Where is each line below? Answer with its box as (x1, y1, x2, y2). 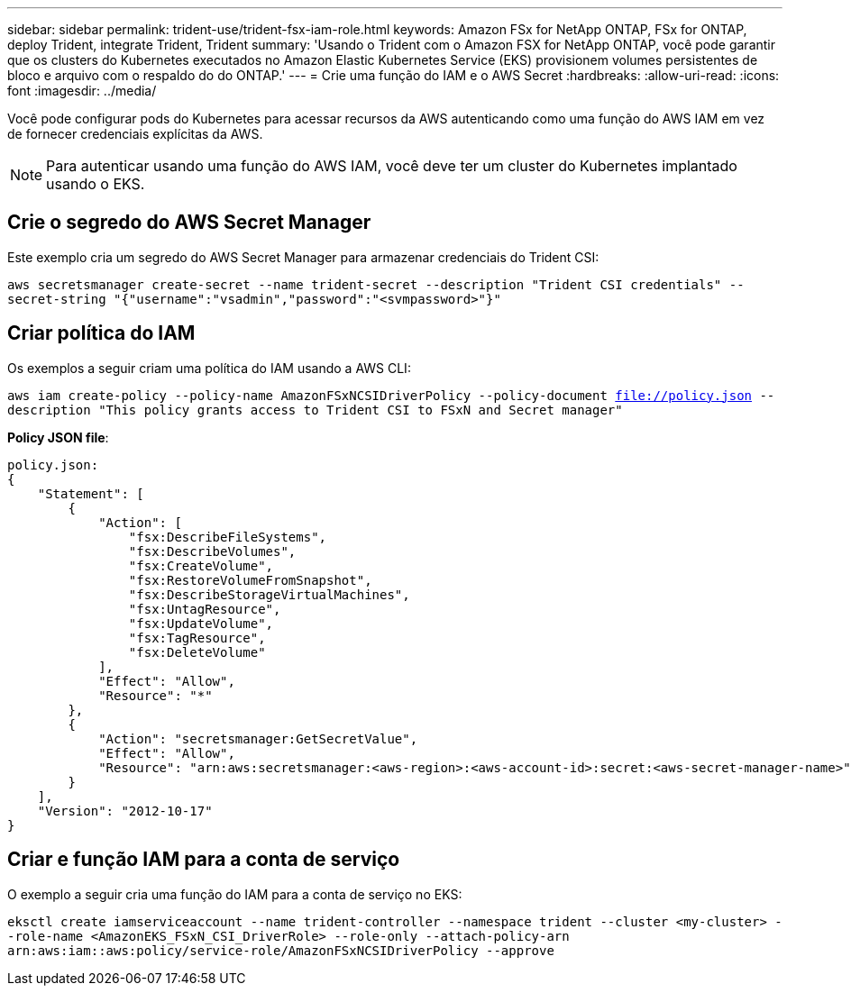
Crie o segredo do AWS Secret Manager (7, 211, 371, 234)
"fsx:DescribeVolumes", (128, 543, 297, 559)
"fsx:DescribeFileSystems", (128, 529, 327, 544)
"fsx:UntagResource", (128, 601, 281, 616)
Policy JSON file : (7, 429, 109, 445)
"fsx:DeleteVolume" (128, 644, 266, 660)
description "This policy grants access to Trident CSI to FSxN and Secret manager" (7, 402, 623, 417)
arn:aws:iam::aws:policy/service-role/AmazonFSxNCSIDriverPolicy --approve (7, 943, 554, 958)
